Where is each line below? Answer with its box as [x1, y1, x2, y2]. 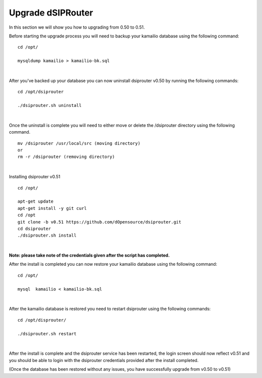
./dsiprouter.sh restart [17, 331, 77, 336]
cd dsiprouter [17, 226, 51, 231]
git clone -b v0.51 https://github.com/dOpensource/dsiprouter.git [17, 219, 181, 224]
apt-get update [17, 199, 54, 204]
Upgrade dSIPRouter [9, 7, 93, 18]
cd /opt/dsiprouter [17, 89, 64, 95]
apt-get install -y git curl [17, 206, 87, 211]
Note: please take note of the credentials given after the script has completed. [9, 253, 170, 258]
